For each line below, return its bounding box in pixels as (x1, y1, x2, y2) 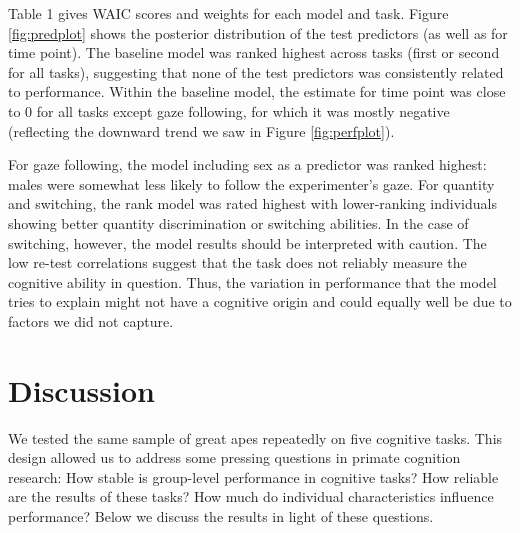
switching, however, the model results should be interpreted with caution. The (8, 232, 487, 253)
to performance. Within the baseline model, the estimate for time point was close (8, 81, 506, 102)
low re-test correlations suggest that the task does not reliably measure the (8, 252, 467, 273)
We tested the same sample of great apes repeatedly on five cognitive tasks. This (8, 427, 503, 448)
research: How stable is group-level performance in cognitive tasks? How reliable (8, 466, 499, 487)
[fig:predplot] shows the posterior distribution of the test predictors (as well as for (8, 22, 508, 43)
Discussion (8, 369, 155, 410)
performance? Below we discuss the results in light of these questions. (8, 506, 434, 526)
